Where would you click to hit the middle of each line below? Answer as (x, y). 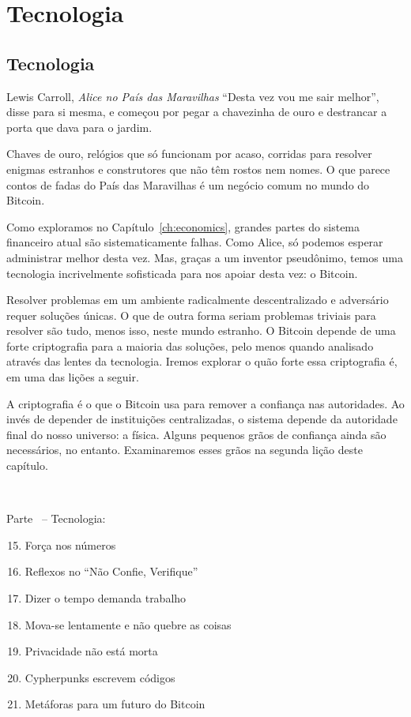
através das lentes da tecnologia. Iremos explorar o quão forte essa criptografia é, (202, 361)
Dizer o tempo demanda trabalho (106, 598)
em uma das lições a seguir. (73, 377)
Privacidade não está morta (91, 651)
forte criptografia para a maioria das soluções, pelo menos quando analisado (190, 345)
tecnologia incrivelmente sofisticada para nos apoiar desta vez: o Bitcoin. (182, 273)
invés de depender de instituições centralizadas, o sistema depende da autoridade (202, 419)
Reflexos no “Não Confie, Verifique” (111, 571)
